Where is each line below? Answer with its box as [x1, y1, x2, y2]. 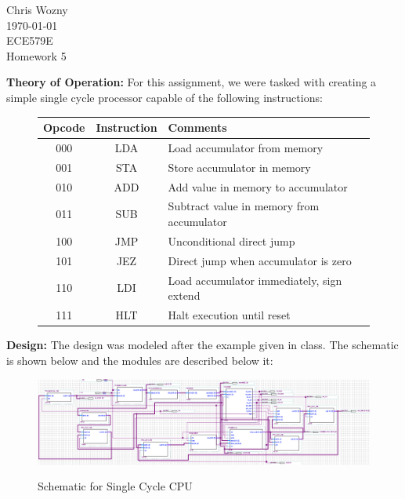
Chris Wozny [6, 2, 68, 17]
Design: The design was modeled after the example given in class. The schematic [6, 337, 399, 353]
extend [168, 287, 201, 304]
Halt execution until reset [168, 307, 291, 322]
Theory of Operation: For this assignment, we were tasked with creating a [6, 74, 377, 90]
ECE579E [6, 32, 53, 49]
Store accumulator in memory [168, 158, 311, 175]
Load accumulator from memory [168, 139, 324, 155]
